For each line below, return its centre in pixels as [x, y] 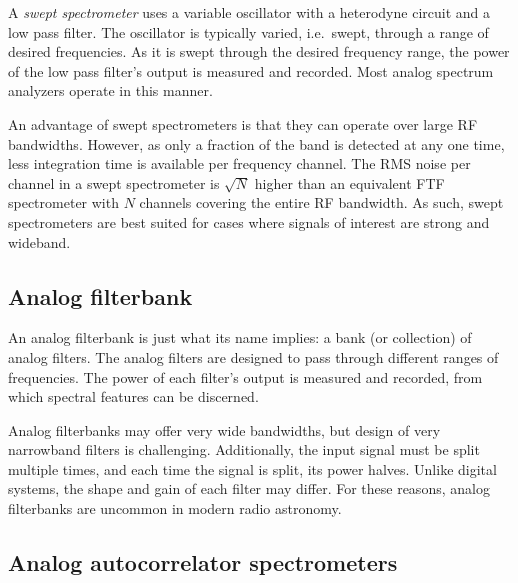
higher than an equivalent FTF [349, 182]
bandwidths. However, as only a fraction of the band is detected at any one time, [256, 143]
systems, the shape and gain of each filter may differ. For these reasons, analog [249, 488]
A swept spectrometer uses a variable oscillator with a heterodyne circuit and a [249, 12]
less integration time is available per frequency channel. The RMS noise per [239, 163]
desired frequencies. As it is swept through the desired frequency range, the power [259, 51]
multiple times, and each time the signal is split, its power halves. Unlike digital [252, 468]
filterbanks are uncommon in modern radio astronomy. [175, 508]
